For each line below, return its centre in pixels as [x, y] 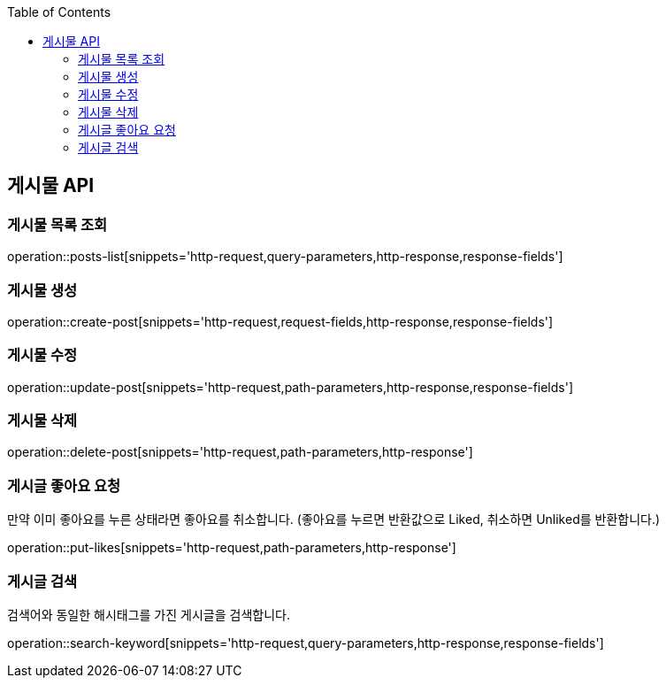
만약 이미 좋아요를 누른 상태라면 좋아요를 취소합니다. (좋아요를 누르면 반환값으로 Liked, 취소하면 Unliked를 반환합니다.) [334, 520]
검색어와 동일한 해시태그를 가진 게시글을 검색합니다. [149, 614]
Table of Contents [59, 12]
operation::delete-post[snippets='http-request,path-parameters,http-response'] [240, 452]
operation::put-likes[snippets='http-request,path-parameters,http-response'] [232, 548]
